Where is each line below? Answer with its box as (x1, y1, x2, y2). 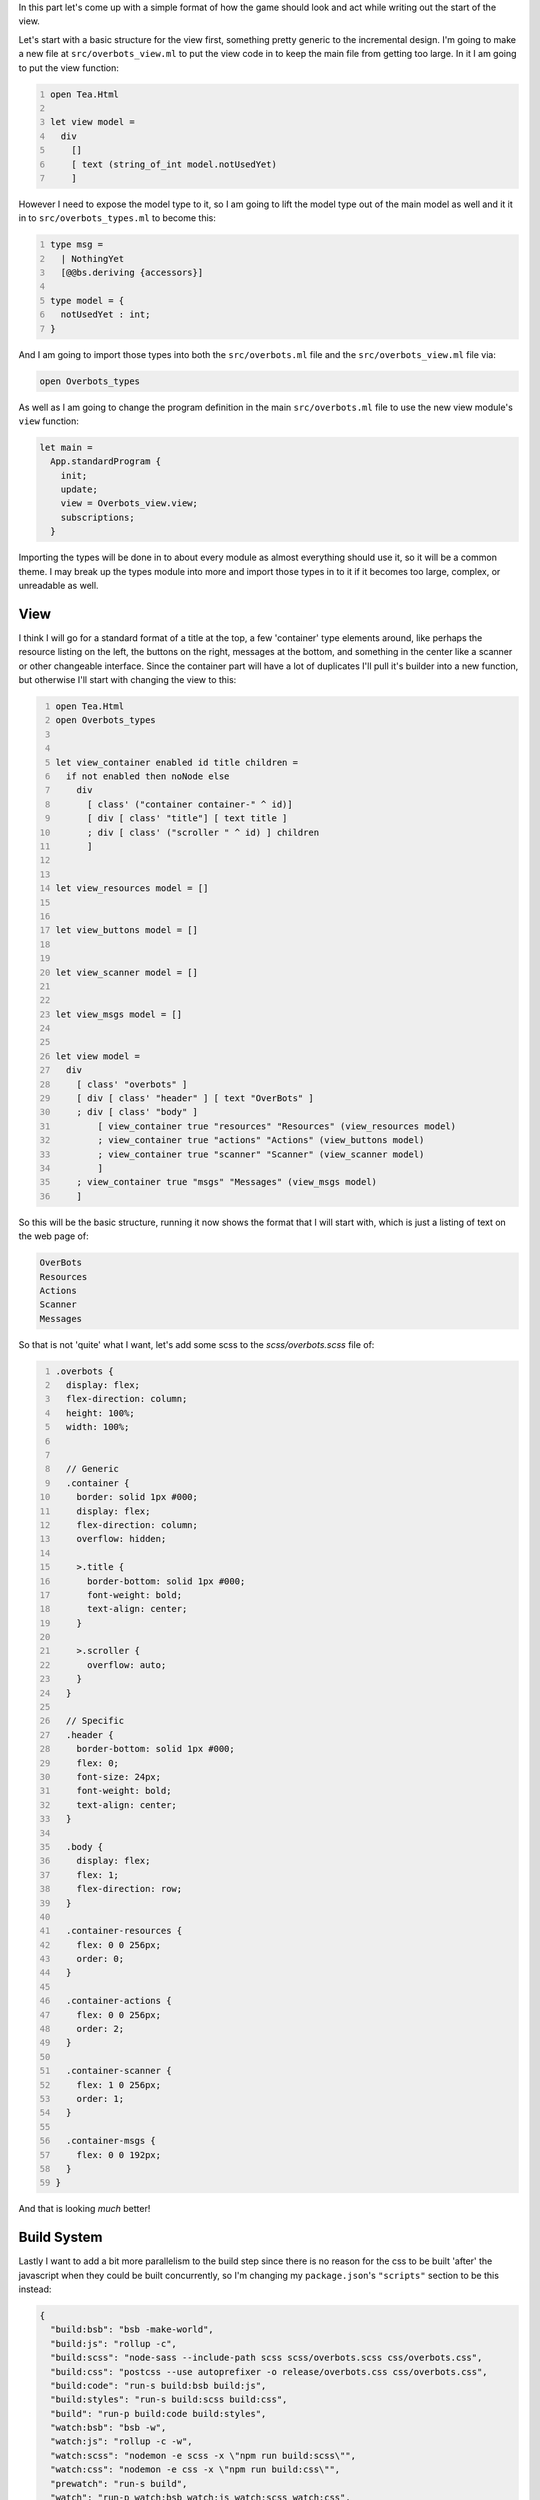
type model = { (50, 295, 125, 306)
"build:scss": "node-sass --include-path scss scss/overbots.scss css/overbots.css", (50, 2352, 483, 2364)
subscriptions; (60, 511, 135, 523)
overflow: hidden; (76, 1533, 167, 1545)
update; (60, 484, 99, 495)
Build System (18, 2229, 103, 2246)
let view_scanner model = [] (55, 966, 199, 978)
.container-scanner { (65, 2065, 172, 2077)
